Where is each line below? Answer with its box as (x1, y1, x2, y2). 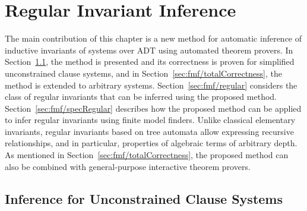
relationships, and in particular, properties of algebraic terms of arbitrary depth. (5, 137, 297, 149)
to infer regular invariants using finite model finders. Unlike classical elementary (5, 114, 296, 126)
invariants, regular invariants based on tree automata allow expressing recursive (5, 125, 294, 137)
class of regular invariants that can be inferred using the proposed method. (5, 90, 277, 103)
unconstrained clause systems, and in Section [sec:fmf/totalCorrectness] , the (5, 67, 283, 79)
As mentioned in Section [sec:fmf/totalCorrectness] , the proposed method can (5, 149, 289, 161)
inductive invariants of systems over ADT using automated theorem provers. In (5, 43, 293, 56)
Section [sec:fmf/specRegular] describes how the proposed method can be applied (5, 102, 302, 114)
